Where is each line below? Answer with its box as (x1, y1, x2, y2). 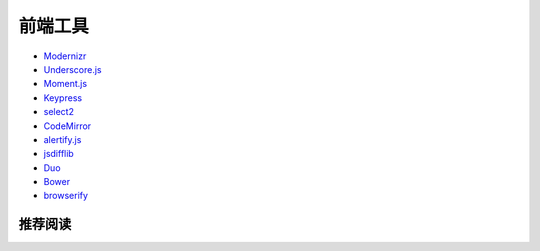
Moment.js (43, 78, 88, 90)
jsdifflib (43, 148, 74, 160)
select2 (43, 106, 75, 118)
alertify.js (43, 133, 82, 145)
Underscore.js (43, 63, 102, 75)
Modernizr (43, 50, 87, 62)
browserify (43, 190, 89, 202)
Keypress (43, 91, 83, 104)
